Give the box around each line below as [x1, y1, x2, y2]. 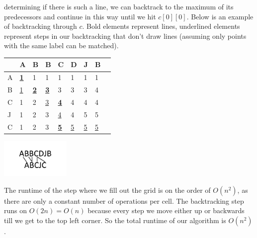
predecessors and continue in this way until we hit [4, 11, 156, 21]
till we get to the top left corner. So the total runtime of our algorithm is [4, 215, 226, 225]
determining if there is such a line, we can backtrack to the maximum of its [4, 1, 234, 11]
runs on [4, 205, 27, 216]
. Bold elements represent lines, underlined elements [82, 21, 240, 31]
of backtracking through [4, 21, 77, 31]
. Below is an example [186, 11, 254, 21]
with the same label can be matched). [4, 40, 119, 51]
